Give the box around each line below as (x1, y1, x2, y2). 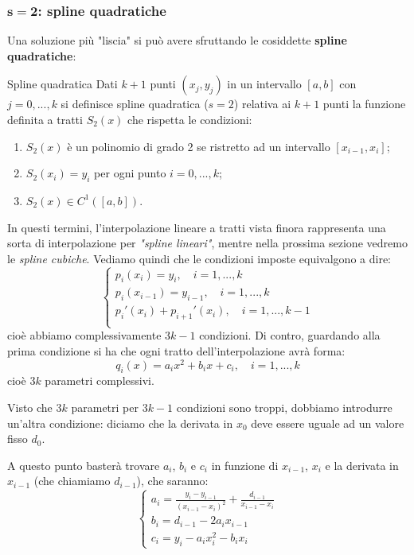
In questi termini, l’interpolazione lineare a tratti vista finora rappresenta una (7, 219, 386, 235)
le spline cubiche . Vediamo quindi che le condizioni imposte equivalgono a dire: (7, 250, 392, 266)
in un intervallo (227, 76, 302, 92)
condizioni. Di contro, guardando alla (199, 327, 381, 343)
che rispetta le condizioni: (127, 111, 252, 127)
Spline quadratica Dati (7, 76, 118, 92)
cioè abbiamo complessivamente (7, 327, 162, 343)
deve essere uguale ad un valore (251, 414, 404, 431)
